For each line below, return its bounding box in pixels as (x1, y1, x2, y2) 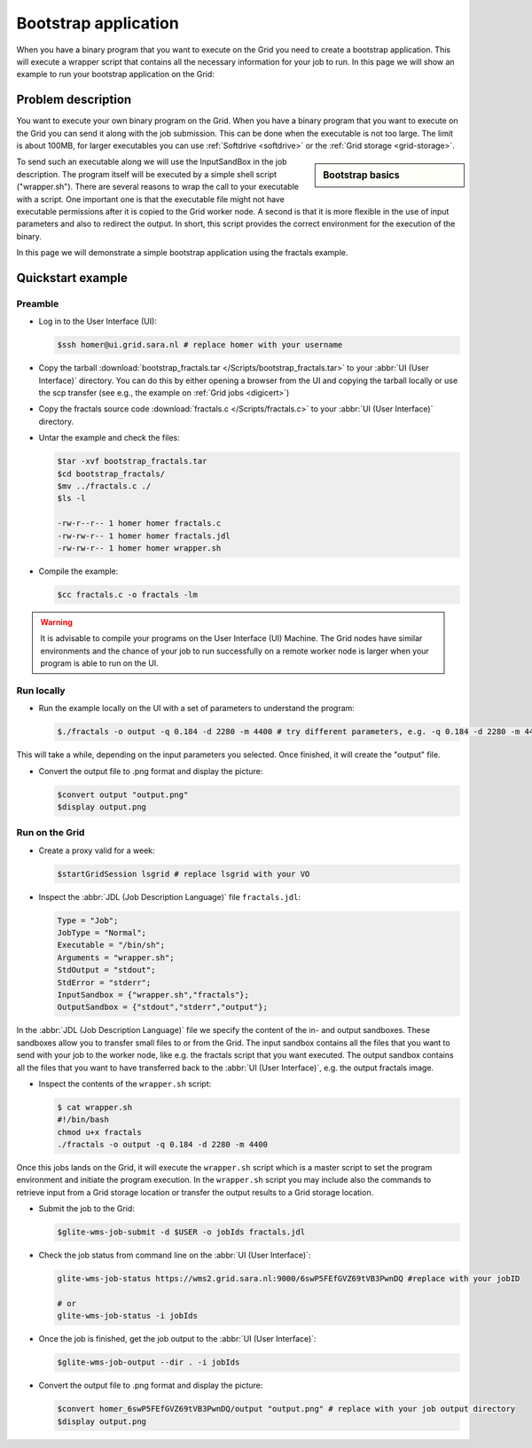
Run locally (16, 684, 66, 696)
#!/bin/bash (57, 1115, 110, 1125)
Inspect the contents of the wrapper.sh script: (38, 1078, 212, 1089)
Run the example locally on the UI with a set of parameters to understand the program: (38, 703, 355, 714)
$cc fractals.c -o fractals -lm (57, 590, 199, 599)
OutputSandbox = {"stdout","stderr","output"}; (57, 1002, 268, 1013)
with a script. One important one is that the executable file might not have (16, 193, 286, 204)
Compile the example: (38, 566, 119, 576)
